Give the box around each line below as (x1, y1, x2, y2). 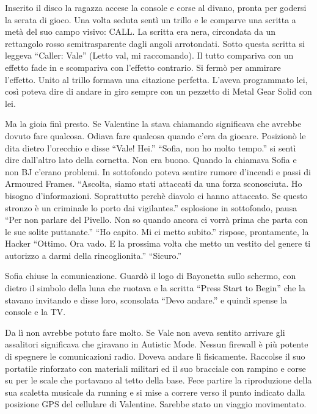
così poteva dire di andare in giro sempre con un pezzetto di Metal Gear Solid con (5, 85, 312, 98)
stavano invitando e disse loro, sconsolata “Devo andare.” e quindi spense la (5, 293, 288, 306)
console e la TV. (5, 305, 66, 318)
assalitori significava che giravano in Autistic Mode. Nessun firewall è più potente (5, 338, 308, 350)
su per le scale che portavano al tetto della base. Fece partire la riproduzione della (5, 374, 312, 387)
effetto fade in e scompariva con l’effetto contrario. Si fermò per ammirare (5, 60, 281, 73)
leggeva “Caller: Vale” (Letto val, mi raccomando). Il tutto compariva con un (5, 49, 294, 62)
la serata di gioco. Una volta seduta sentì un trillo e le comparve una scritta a (5, 13, 296, 26)
